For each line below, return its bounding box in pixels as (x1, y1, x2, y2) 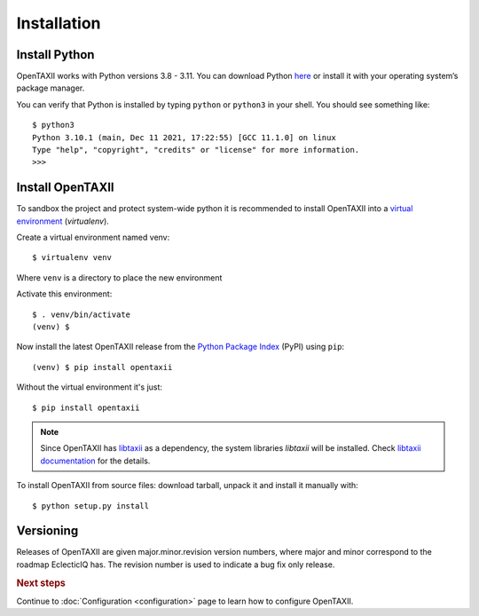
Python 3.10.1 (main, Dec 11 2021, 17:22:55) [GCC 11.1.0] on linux (32, 132, 336, 142)
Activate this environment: (16, 288, 113, 299)
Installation (16, 13, 101, 33)
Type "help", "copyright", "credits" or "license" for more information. (32, 145, 360, 155)
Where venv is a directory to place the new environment (16, 272, 223, 283)
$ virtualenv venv (32, 253, 113, 263)
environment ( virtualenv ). (16, 216, 110, 226)
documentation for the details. (40, 455, 151, 466)
